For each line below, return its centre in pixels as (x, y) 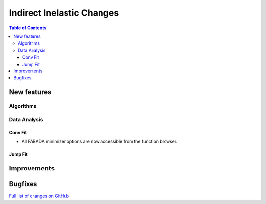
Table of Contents (28, 28)
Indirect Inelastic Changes (64, 13)
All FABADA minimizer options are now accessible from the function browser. (100, 141)
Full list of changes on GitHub (39, 196)
